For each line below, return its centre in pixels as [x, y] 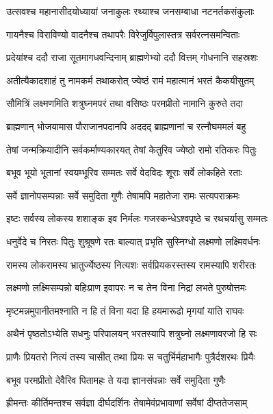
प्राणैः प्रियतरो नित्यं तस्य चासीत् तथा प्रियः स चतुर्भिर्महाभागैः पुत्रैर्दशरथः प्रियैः [131, 356]
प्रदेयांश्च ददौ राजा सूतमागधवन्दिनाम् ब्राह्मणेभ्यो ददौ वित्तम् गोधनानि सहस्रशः [132, 57]
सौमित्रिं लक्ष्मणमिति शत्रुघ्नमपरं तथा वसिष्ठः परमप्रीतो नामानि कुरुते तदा [125, 103]
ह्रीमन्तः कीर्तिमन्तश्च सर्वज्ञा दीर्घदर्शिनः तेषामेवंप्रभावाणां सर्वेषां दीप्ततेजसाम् [127, 403]
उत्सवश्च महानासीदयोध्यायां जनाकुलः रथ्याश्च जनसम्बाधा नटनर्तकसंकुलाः [130, 11]
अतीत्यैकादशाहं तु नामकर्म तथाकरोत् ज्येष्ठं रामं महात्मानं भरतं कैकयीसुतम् [130, 80]
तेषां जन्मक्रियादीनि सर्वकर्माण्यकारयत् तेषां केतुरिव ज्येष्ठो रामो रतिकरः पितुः [131, 149]
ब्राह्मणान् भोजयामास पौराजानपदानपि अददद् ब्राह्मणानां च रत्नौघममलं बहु [126, 126]
